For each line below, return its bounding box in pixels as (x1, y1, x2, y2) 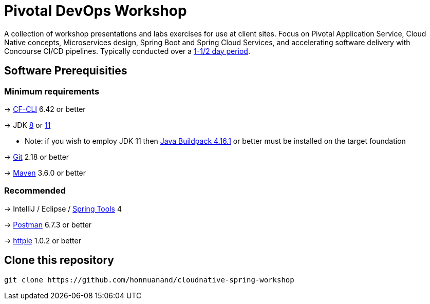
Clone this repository (4, 254, 114, 267)
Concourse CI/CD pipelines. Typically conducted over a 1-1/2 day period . (4, 46, 250, 55)
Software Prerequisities (4, 64, 127, 78)
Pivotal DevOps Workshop (4, 2, 187, 20)
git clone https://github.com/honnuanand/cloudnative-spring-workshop (4, 275, 294, 284)
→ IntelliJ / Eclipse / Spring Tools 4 (4, 204, 122, 213)
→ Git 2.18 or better (4, 152, 69, 161)
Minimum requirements (4, 86, 100, 97)
